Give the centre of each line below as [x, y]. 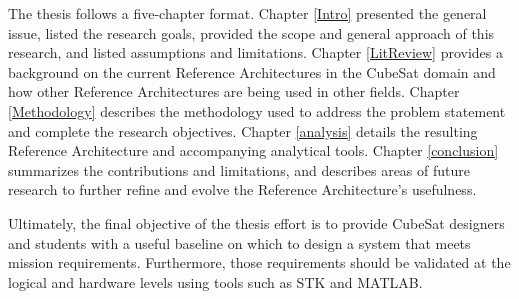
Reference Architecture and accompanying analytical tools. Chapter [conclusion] [253, 150]
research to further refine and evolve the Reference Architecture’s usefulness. [242, 189]
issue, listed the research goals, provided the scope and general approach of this [251, 32]
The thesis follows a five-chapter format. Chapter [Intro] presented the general [247, 13]
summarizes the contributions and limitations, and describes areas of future [239, 169]
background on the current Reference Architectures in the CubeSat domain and [252, 71]
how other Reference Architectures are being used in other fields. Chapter [234, 91]
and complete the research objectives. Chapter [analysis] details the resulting [243, 130]
